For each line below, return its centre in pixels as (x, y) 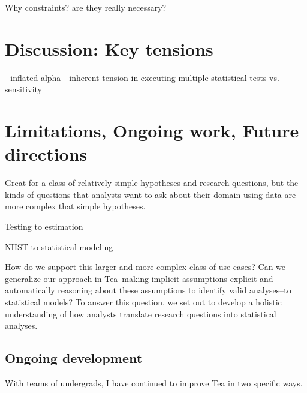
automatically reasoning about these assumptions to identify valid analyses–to (148, 290)
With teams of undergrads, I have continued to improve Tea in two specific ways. (154, 382)
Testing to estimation (44, 226)
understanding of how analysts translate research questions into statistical (141, 313)
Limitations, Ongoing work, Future (152, 130)
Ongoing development (74, 358)
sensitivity (23, 89)
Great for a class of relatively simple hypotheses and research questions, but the (152, 183)
